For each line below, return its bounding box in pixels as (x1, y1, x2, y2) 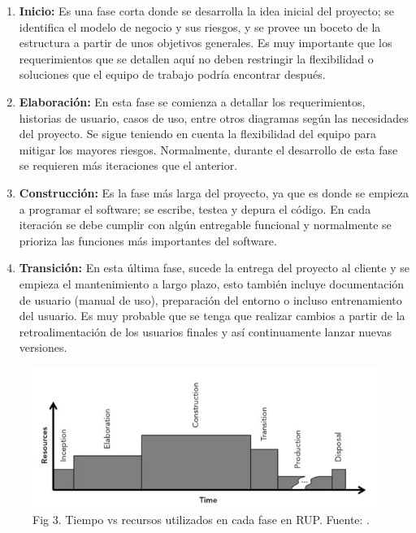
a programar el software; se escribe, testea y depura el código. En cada (19, 200, 371, 217)
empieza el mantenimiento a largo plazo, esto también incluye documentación (19, 275, 405, 292)
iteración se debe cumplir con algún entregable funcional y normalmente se (19, 216, 392, 233)
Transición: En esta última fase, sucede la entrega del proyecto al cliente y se (19, 259, 409, 276)
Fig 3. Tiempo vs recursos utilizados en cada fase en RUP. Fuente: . (32, 510, 370, 527)
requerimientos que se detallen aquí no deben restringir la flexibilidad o (19, 50, 374, 67)
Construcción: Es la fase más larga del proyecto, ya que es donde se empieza (19, 184, 409, 201)
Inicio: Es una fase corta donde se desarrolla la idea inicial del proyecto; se (19, 2, 395, 19)
